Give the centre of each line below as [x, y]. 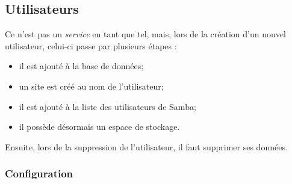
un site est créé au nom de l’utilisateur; [91, 86]
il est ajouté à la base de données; [81, 66]
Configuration [39, 173]
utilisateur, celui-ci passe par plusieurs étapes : [91, 45]
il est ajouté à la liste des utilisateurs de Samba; [107, 106]
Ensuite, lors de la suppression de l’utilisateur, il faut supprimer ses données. [146, 146]
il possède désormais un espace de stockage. [99, 127]
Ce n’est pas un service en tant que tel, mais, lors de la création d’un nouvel [145, 34]
